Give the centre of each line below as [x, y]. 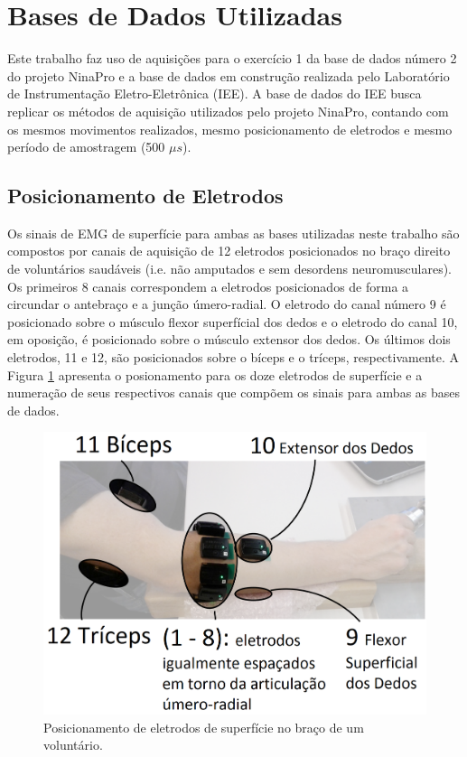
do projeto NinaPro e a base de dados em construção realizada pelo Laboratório [229, 75]
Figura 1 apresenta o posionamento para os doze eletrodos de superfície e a [215, 374]
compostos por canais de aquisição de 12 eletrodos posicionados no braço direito [229, 251]
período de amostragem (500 [86, 147]
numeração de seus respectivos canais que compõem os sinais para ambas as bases [234, 393]
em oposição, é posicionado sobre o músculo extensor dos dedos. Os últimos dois [229, 339]
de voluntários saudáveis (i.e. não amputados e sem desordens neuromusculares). [229, 269]
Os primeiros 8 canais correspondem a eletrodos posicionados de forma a [208, 286]
